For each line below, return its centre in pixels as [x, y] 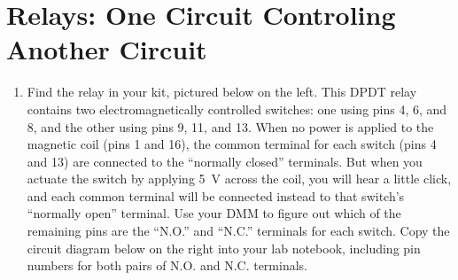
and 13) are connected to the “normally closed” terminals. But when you [225, 161]
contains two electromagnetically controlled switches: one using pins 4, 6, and [237, 109]
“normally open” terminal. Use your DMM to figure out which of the [214, 213]
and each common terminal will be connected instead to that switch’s [216, 195]
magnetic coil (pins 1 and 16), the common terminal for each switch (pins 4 [232, 144]
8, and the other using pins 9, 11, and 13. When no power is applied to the [230, 126]
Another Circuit [107, 49]
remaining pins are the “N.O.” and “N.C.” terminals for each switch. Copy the [238, 231]
